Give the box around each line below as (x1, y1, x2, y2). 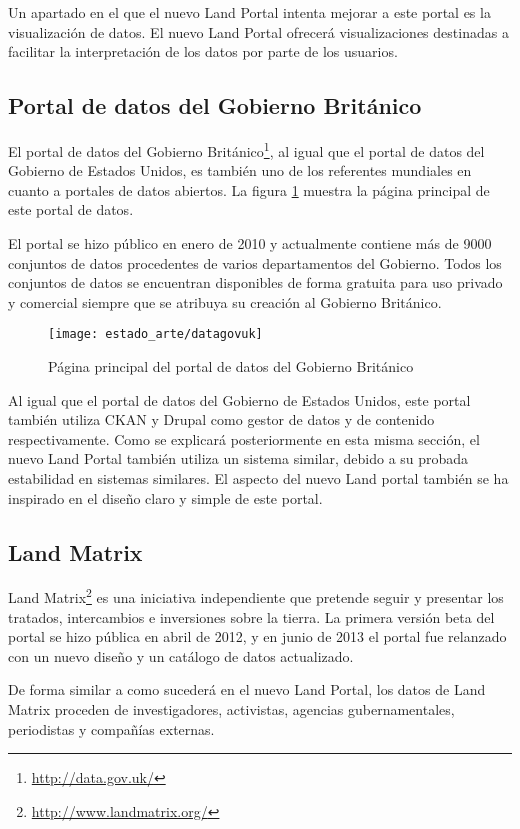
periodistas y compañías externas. (8, 718, 215, 739)
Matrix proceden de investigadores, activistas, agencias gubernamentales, (8, 699, 455, 720)
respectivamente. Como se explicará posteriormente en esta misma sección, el (8, 428, 480, 449)
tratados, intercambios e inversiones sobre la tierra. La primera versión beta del (8, 606, 495, 627)
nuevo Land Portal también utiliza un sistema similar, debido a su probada (8, 448, 469, 469)
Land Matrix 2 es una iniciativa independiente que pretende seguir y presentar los (8, 584, 504, 608)
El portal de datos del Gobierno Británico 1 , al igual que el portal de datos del (8, 137, 485, 161)
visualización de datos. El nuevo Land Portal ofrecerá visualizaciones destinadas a (8, 21, 509, 42)
